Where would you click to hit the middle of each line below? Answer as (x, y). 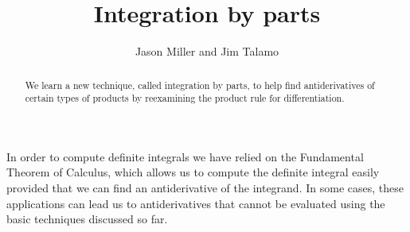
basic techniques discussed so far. (87, 219)
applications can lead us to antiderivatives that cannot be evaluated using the (196, 203)
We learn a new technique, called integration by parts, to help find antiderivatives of (200, 85)
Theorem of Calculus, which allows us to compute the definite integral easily (193, 172)
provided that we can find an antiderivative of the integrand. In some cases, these (205, 188)
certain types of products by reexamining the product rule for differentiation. (185, 98)
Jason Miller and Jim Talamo (207, 51)
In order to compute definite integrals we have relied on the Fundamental (185, 156)
